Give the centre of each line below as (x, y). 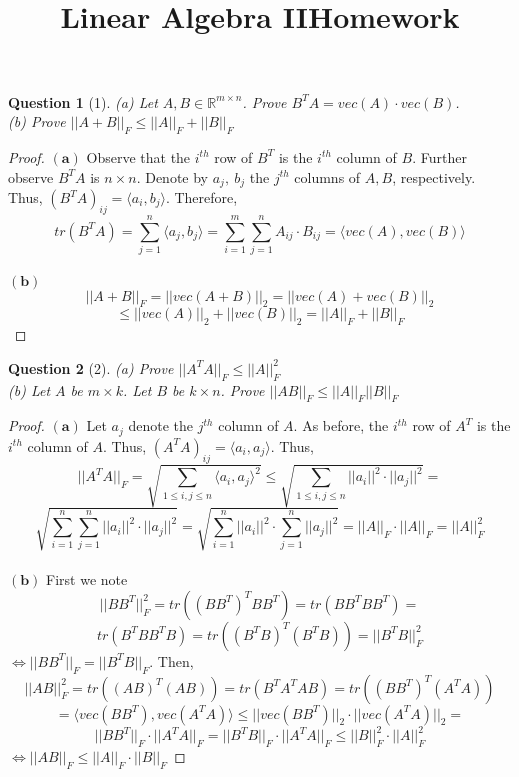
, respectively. (434, 176)
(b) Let (29, 389)
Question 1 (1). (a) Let (83, 101)
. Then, (171, 660)
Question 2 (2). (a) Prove (91, 367)
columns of (327, 176)
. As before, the (341, 425)
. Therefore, (201, 197)
